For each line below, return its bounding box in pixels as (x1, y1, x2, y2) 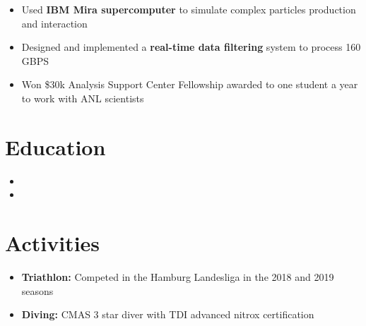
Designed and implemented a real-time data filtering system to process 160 (21, 40, 361, 54)
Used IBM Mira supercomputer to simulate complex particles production (21, 2, 356, 16)
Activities (5, 229, 100, 258)
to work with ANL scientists (21, 90, 144, 105)
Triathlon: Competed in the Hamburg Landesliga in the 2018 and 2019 (21, 270, 334, 284)
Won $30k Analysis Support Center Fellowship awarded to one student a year (21, 77, 358, 92)
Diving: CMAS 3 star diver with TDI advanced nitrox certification (21, 307, 314, 322)
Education (5, 132, 106, 161)
